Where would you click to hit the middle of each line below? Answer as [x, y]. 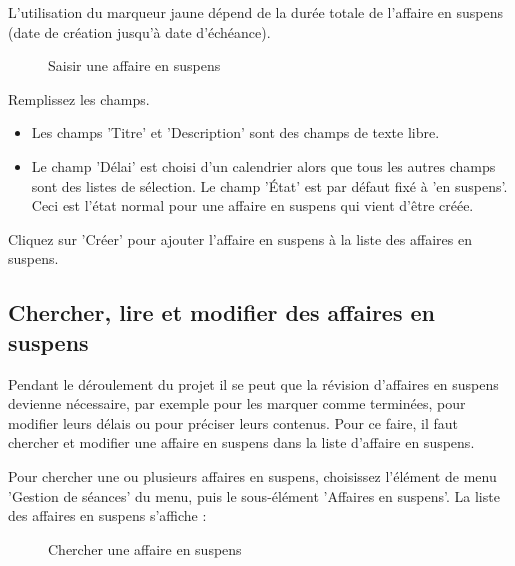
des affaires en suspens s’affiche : [107, 515]
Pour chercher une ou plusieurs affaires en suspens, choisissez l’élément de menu [252, 475]
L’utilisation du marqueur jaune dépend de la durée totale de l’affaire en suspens [255, 12]
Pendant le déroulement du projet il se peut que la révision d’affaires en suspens [253, 383]
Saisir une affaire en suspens [134, 65]
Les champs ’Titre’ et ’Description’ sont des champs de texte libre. [235, 132]
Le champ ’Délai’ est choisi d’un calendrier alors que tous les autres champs [263, 165]
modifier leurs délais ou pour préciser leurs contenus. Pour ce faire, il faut [233, 422]
